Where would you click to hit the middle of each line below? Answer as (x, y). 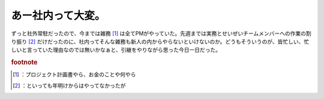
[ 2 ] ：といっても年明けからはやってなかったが (69, 85)
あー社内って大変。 (58, 16)
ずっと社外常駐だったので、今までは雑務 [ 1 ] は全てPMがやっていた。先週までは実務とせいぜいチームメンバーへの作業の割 (161, 33)
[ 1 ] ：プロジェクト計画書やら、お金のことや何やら (74, 75)
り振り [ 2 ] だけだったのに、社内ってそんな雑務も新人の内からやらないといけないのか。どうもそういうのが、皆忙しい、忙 (160, 41)
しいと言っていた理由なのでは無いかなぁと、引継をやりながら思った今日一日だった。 (116, 50)
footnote (24, 63)
